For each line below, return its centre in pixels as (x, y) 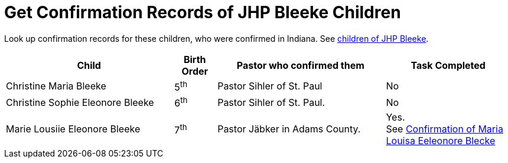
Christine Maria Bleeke (56, 86)
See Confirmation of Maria (444, 129)
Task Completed (448, 65)
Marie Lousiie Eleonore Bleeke (73, 129)
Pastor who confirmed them (300, 65)
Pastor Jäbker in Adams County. (289, 129)
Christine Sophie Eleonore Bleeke (80, 102)
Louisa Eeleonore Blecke (441, 141)
